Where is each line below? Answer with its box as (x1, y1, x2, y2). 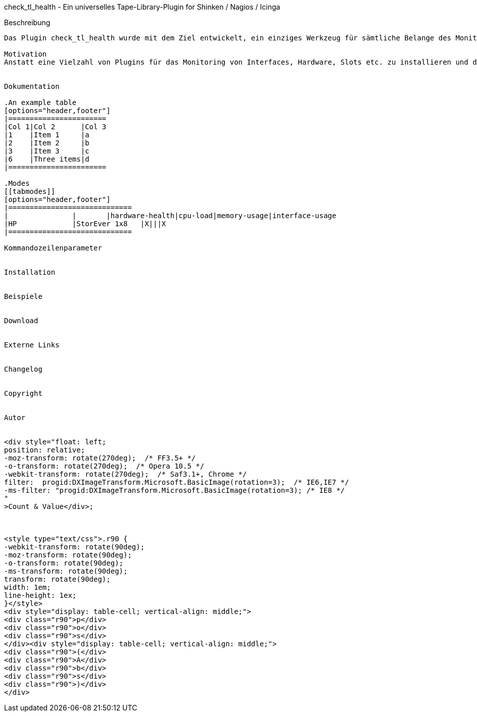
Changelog (4, 365, 42, 373)
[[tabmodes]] (4, 187, 56, 195)
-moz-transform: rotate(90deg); (4, 551, 132, 559)
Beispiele (4, 292, 42, 300)
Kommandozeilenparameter (4, 244, 102, 252)
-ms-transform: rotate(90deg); (4, 567, 128, 575)
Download (4, 317, 38, 325)
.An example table (4, 98, 77, 107)
